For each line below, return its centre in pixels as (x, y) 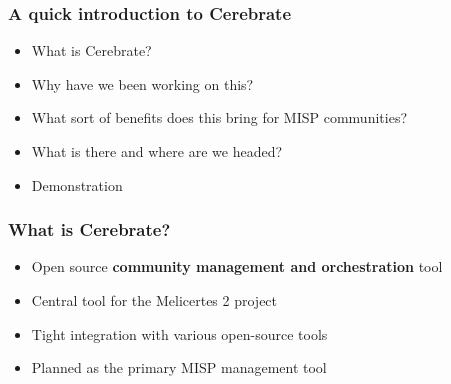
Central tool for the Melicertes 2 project (154, 300)
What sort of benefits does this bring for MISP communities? (219, 117)
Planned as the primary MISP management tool (179, 367)
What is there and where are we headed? (157, 151)
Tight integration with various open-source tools (179, 333)
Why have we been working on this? (142, 83)
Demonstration (77, 184)
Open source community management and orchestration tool (237, 266)
